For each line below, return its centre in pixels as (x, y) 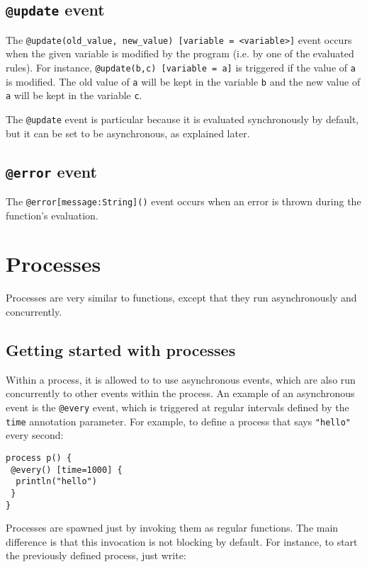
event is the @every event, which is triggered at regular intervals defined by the (177, 407)
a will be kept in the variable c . (74, 95)
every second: (35, 435)
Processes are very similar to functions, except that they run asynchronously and (181, 298)
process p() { (39, 458)
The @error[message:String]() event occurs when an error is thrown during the (183, 201)
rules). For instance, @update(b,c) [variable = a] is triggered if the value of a (181, 68)
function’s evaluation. (52, 215)
